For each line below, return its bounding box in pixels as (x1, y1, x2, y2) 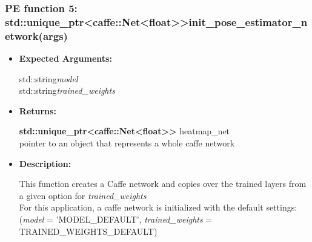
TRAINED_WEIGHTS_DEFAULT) (19, 224, 158, 237)
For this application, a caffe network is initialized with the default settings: (19, 201, 297, 214)
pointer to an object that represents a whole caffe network (19, 137, 235, 149)
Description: (19, 157, 71, 169)
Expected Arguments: (19, 52, 112, 65)
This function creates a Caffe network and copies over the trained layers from (19, 177, 307, 190)
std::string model (19, 72, 78, 85)
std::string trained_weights (19, 84, 115, 97)
